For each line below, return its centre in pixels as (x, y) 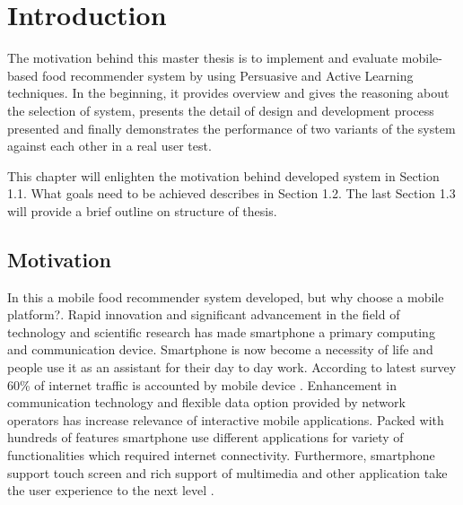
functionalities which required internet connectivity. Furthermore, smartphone (221, 455)
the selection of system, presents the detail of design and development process (221, 110)
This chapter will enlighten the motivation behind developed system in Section (223, 175)
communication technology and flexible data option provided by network (206, 402)
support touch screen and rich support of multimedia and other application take (227, 472)
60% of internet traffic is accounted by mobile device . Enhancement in (202, 384)
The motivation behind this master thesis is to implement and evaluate (203, 58)
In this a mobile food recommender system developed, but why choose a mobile (226, 296)
